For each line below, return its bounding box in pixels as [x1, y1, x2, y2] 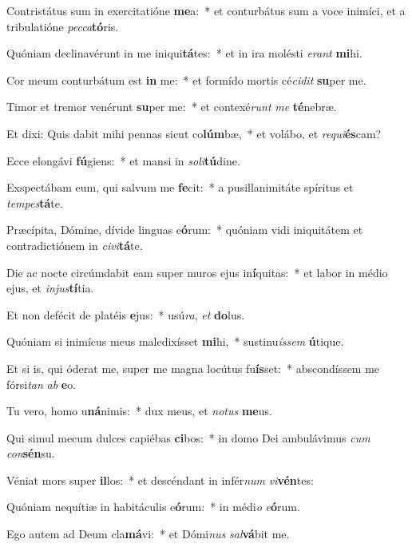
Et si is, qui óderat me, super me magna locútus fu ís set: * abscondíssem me [6, 359, 380, 376]
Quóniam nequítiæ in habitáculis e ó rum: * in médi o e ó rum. [6, 498, 300, 515]
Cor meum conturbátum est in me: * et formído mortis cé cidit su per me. [6, 71, 366, 88]
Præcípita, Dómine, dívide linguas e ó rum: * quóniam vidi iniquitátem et [6, 221, 363, 238]
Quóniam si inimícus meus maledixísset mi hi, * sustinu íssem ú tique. [6, 333, 344, 350]
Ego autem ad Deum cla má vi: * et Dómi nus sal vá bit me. [6, 525, 290, 542]
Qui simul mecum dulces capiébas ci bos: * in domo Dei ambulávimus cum [6, 429, 370, 446]
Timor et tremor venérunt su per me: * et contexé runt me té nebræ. [6, 98, 337, 115]
